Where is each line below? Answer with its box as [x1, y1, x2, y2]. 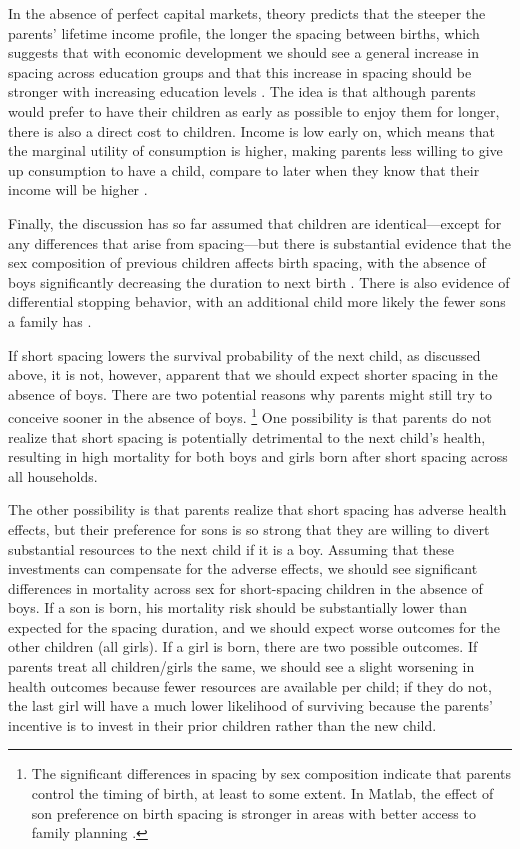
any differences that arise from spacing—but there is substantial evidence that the [8, 232, 512, 253]
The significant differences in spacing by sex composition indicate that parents [31, 763, 512, 784]
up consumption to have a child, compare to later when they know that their [8, 159, 480, 180]
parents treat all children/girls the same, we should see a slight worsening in [8, 656, 475, 677]
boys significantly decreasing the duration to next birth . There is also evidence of [8, 271, 510, 292]
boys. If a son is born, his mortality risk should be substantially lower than [8, 597, 467, 618]
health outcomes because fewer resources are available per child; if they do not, [8, 675, 492, 696]
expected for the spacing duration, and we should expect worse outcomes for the [8, 616, 500, 637]
